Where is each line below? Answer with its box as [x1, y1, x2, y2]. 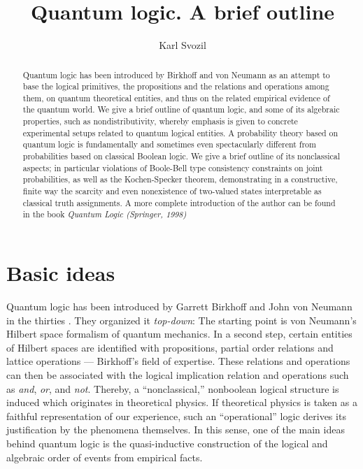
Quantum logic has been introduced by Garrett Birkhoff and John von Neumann [6, 298, 353, 313]
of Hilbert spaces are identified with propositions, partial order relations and [6, 340, 334, 354]
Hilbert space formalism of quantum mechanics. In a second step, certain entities [6, 326, 353, 341]
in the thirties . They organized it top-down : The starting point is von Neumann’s [6, 312, 357, 327]
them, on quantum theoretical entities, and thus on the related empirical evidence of [22, 92, 330, 103]
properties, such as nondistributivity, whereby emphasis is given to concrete [22, 115, 298, 127]
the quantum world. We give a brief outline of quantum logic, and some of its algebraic [22, 103, 340, 115]
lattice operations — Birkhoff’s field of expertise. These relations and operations [6, 354, 350, 368]
